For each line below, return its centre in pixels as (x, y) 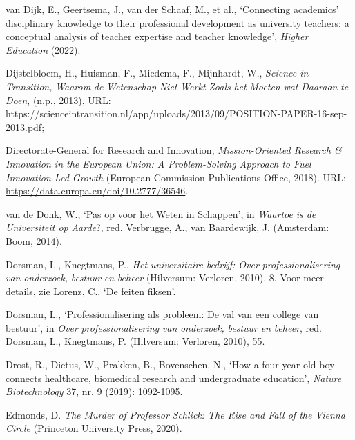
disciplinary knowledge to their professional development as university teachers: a (177, 22)
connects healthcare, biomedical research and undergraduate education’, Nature (174, 378)
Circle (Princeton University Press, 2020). (94, 428)
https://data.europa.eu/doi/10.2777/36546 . (97, 191)
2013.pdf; (25, 127)
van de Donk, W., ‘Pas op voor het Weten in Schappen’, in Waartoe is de (161, 213)
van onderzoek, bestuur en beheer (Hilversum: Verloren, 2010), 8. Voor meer (165, 278)
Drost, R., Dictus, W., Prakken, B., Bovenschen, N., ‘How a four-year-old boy (170, 364)
